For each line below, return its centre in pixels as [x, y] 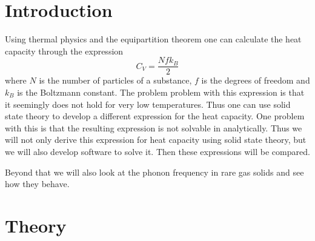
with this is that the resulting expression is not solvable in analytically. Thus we [154, 127]
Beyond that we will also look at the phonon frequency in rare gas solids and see [154, 172]
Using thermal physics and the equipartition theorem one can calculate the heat [153, 39]
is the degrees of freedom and [256, 80]
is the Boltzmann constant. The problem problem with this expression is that [161, 92]
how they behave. [37, 184]
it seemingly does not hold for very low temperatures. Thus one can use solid [148, 104]
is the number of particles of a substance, [115, 80]
